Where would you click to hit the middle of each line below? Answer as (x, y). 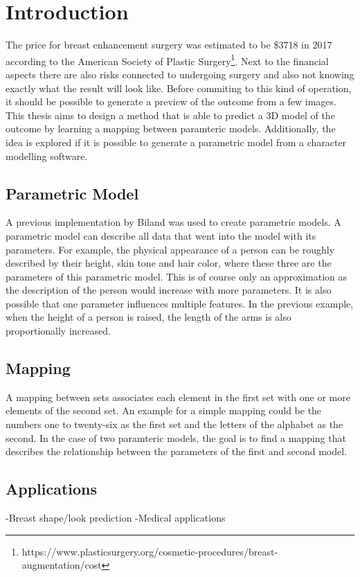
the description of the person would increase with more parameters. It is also (169, 290)
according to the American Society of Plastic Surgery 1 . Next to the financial (167, 60)
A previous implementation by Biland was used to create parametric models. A (173, 222)
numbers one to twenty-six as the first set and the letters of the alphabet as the (174, 424)
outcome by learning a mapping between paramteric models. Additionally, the (171, 128)
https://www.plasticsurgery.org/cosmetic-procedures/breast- (150, 551)
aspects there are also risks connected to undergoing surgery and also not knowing (180, 74)
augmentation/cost (62, 565)
